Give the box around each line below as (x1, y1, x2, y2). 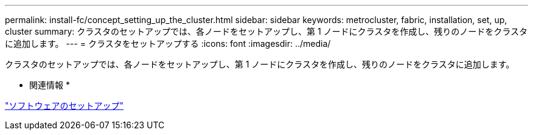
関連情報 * (29, 80, 70, 90)
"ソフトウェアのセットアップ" (5, 100, 124, 111)
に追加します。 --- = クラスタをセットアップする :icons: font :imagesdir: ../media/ (5, 38, 331, 49)
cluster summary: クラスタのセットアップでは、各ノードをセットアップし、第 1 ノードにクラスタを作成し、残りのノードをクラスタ (5, 26, 528, 36)
